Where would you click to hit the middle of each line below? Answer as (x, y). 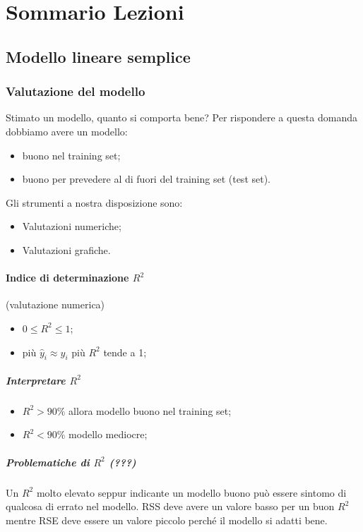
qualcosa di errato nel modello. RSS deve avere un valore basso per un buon (170, 506)
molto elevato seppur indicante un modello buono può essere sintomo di (191, 492)
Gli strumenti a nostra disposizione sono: (94, 202)
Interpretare (36, 380)
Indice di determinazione (67, 278)
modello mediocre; (108, 434)
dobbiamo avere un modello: (67, 131)
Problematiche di (48, 462)
